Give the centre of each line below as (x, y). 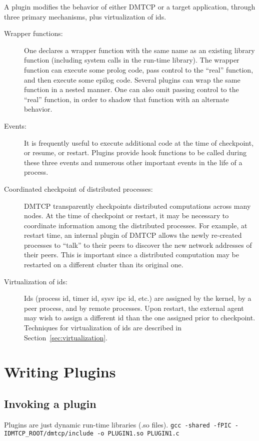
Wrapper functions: (33, 33)
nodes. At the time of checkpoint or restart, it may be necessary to (126, 215)
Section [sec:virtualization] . (66, 337)
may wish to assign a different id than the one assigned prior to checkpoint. (140, 318)
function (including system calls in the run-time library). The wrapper (132, 60)
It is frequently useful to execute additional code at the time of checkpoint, (139, 142)
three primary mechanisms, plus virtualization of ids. (85, 16)
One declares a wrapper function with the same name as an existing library (139, 50)
